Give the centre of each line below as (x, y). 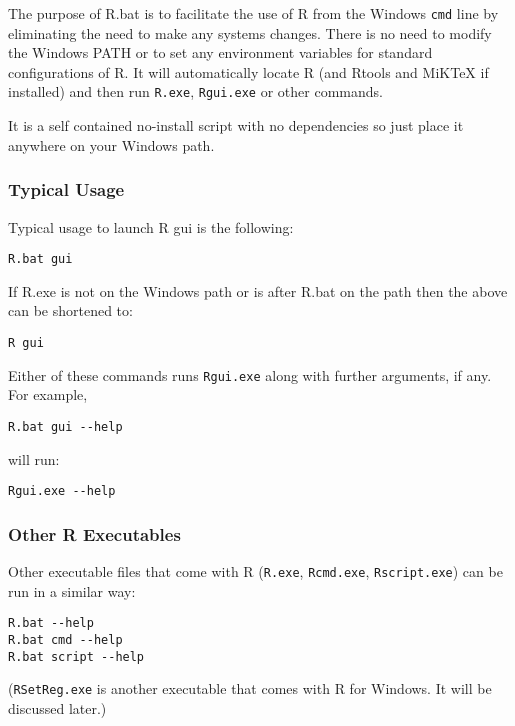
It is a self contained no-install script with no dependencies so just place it (236, 125)
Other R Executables (94, 533)
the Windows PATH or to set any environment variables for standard (220, 52)
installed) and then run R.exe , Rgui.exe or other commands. (195, 91)
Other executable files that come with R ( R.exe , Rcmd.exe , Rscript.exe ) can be (255, 570)
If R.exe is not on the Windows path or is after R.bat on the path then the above (258, 290)
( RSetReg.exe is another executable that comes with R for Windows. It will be (250, 688)
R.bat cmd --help (65, 639)
